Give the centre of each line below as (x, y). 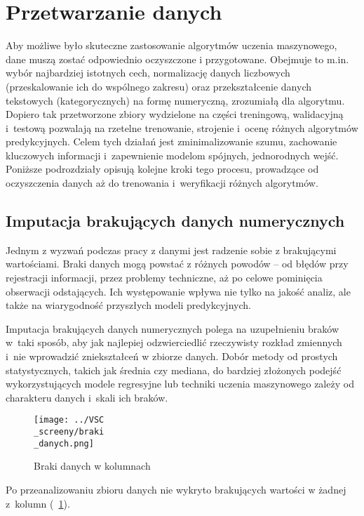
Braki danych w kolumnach (92, 466)
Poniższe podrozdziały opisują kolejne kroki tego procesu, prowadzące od (162, 169)
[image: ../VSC (69, 420)
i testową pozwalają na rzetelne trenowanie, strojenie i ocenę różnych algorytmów (182, 127)
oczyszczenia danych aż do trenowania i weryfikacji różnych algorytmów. (162, 183)
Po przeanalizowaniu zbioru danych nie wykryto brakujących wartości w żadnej (176, 489)
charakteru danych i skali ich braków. (87, 397)
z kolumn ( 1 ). (38, 503)
